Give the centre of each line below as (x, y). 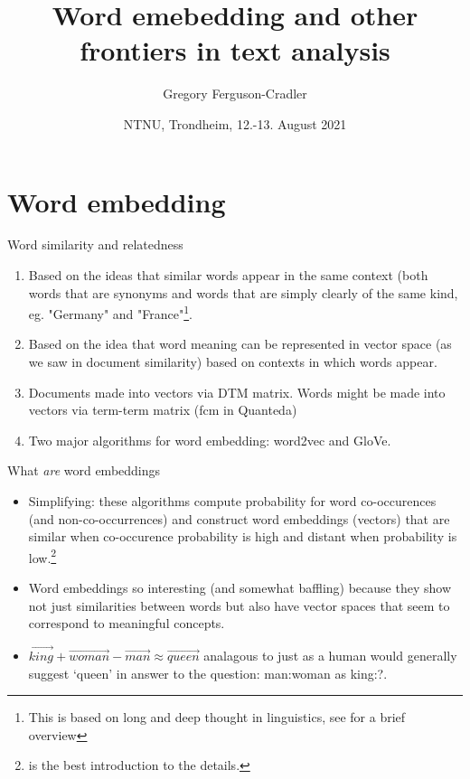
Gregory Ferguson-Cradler (235, 94)
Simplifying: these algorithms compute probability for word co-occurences (232, 501)
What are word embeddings (84, 470)
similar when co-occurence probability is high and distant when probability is (243, 536)
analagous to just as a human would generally (330, 656)
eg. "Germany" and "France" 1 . (110, 312)
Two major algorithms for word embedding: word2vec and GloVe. (210, 440)
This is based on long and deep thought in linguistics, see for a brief (217, 717)
